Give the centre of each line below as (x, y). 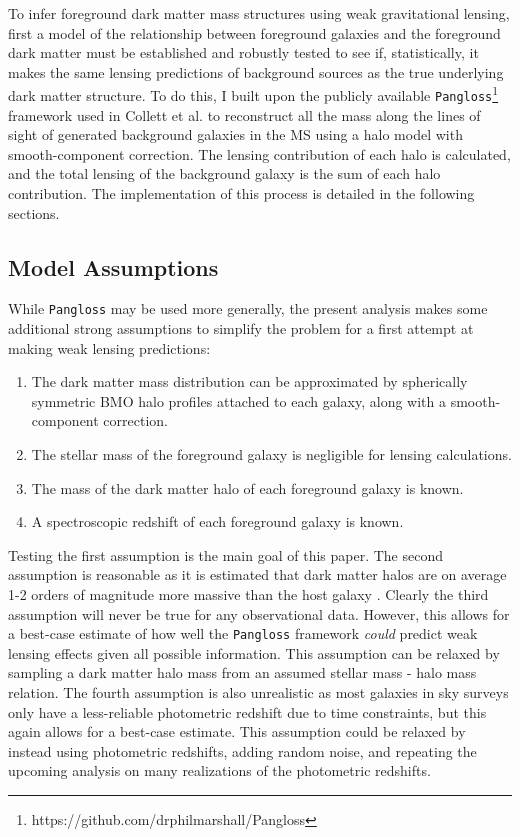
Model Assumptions (113, 266)
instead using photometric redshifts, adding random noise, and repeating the (242, 750)
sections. (34, 212)
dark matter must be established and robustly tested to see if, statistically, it (243, 52)
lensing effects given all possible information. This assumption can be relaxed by (254, 652)
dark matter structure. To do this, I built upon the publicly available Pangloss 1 (253, 94)
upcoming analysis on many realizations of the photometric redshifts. (219, 770)
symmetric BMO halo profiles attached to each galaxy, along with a (238, 400)
